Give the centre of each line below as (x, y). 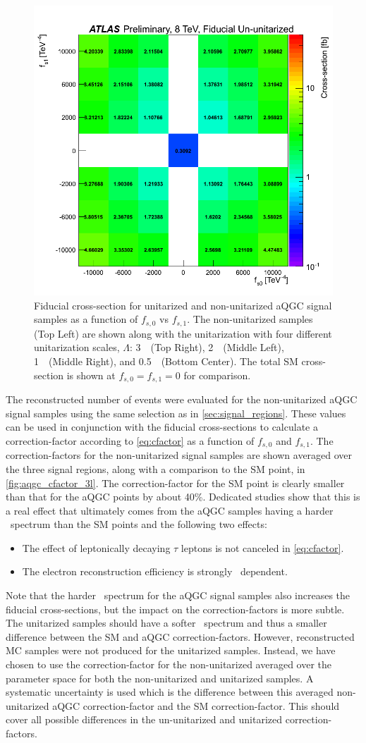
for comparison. (217, 375)
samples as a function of (86, 319)
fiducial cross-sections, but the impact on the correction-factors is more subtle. (175, 609)
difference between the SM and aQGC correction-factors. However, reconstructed (180, 636)
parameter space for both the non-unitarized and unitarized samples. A (160, 678)
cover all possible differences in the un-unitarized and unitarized (144, 719)
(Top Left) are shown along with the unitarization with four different (183, 333)
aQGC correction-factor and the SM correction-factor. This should (196, 705)
